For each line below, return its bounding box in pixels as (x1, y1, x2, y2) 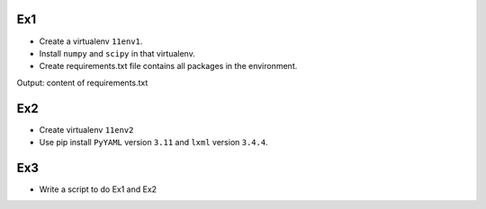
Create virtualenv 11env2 (39, 124, 134, 135)
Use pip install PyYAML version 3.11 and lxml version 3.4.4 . (39, 136, 269, 147)
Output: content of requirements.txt (16, 77, 148, 88)
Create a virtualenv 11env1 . (39, 36, 143, 47)
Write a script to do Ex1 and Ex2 (39, 184, 157, 195)
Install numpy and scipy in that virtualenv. (39, 48, 195, 58)
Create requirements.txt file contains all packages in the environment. (39, 61, 298, 72)
